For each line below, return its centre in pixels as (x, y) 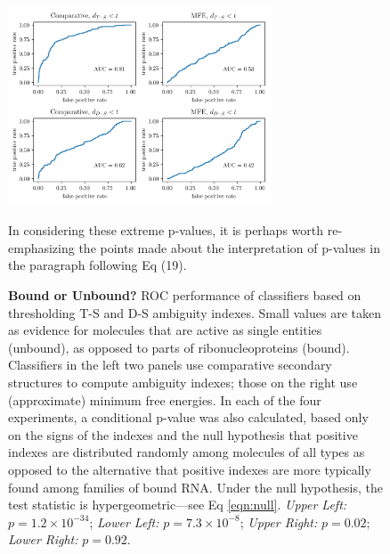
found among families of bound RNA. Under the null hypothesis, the (195, 487)
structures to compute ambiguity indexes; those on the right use (183, 382)
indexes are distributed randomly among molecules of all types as (187, 452)
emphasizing (41, 247)
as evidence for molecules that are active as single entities (165, 330)
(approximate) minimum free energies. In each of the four (165, 399)
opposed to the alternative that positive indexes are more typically (190, 469)
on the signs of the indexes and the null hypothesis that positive (183, 434)
